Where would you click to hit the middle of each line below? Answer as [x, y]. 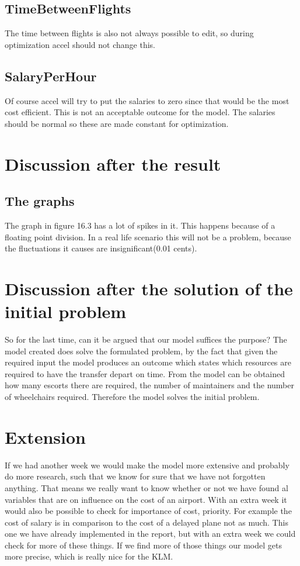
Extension [45, 436]
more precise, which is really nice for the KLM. [89, 556]
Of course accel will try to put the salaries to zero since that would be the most [147, 100]
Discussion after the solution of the [149, 288]
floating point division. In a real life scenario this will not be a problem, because [148, 237]
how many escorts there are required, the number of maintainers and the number [149, 385]
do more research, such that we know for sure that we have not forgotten [135, 476]
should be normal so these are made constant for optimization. [117, 123]
